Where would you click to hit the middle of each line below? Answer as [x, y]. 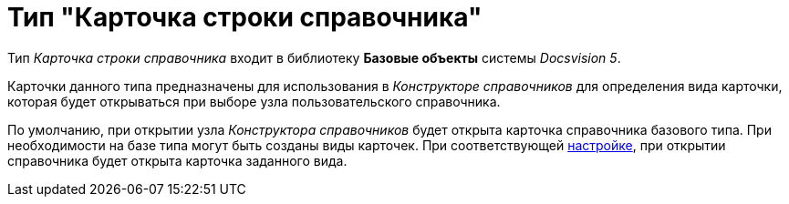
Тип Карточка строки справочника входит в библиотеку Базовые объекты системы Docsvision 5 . [314, 57]
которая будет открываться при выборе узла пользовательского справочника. [254, 101]
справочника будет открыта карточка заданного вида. [177, 160]
